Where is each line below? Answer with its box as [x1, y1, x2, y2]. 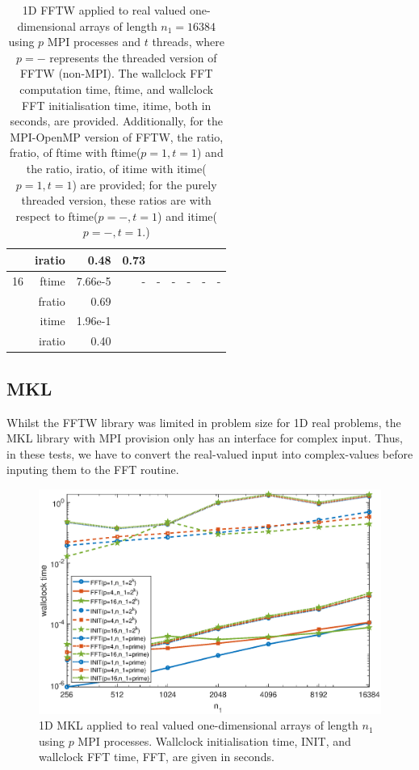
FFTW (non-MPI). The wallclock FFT [19, 65, 213, 82]
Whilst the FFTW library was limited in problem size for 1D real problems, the [6, 413, 401, 430]
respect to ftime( [15, 207, 98, 224]
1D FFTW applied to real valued [22, 2, 186, 18]
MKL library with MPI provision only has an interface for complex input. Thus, [6, 429, 403, 446]
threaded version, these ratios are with [21, 192, 212, 209]
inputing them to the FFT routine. [6, 461, 179, 478]
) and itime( [157, 207, 217, 224]
